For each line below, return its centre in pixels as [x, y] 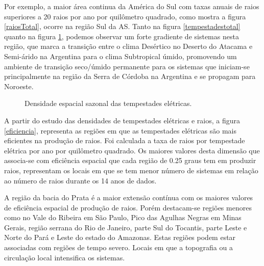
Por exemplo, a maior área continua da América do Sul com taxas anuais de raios [132, 6]
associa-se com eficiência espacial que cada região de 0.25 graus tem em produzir [130, 160]
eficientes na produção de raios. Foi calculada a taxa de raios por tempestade [125, 140]
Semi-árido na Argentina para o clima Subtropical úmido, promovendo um [121, 56]
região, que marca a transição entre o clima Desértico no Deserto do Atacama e [128, 46]
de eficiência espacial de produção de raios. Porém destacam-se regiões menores [128, 207]
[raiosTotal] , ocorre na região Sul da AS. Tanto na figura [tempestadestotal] [122, 26]
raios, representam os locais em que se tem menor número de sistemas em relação [131, 170]
